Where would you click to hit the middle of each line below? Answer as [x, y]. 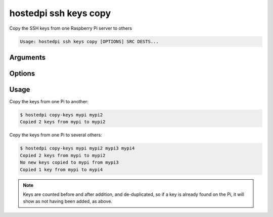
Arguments [28, 57]
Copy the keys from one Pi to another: [49, 102]
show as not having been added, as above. [67, 201]
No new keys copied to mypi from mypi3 [69, 163]
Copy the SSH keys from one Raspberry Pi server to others [71, 28]
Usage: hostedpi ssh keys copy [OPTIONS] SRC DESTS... [89, 41]
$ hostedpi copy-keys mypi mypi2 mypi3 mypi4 [77, 148]
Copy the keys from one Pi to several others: [56, 135]
